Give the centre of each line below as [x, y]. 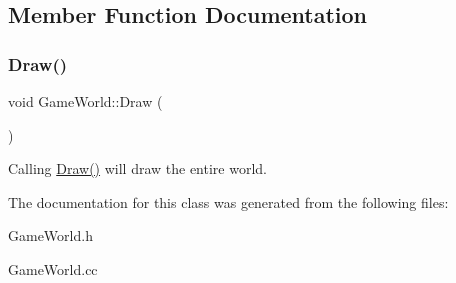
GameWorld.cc [53, 268]
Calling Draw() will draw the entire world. [137, 168]
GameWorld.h [50, 235]
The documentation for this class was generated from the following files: [228, 201]
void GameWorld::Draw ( [85, 101]
